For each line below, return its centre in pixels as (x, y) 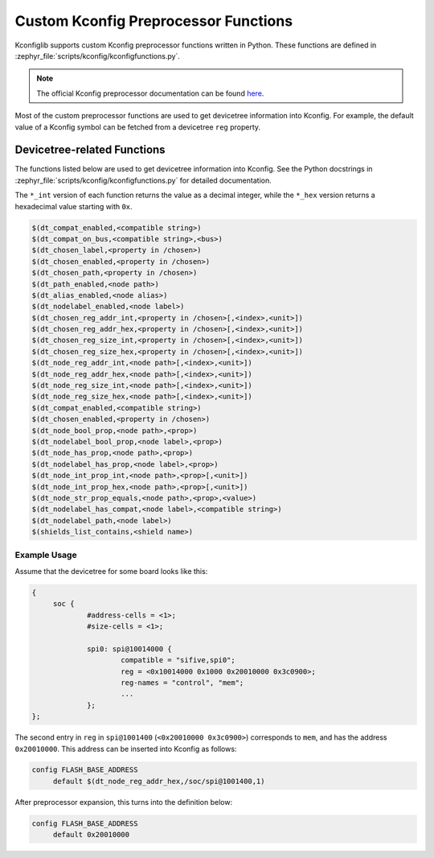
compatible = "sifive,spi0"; (178, 660)
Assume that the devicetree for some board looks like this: (111, 571)
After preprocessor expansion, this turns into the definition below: (124, 802)
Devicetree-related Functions (90, 150)
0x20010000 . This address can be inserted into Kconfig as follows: (126, 749)
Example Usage (46, 555)
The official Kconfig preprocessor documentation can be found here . (150, 93)
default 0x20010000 (91, 835)
